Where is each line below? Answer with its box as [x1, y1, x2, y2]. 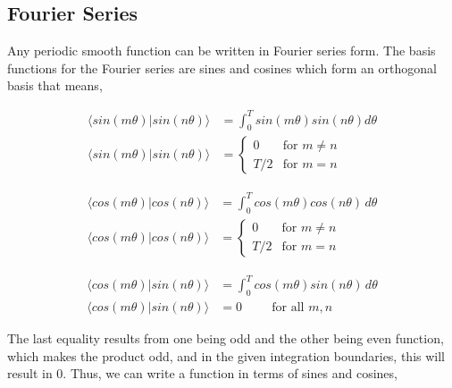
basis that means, [7, 76, 103, 95]
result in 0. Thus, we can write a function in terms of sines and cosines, [7, 364, 398, 383]
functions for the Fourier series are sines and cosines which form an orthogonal [7, 58, 437, 77]
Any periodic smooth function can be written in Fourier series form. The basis [7, 41, 436, 60]
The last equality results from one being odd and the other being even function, [7, 329, 444, 348]
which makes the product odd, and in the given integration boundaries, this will [7, 346, 446, 365]
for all [272, 301, 305, 315]
